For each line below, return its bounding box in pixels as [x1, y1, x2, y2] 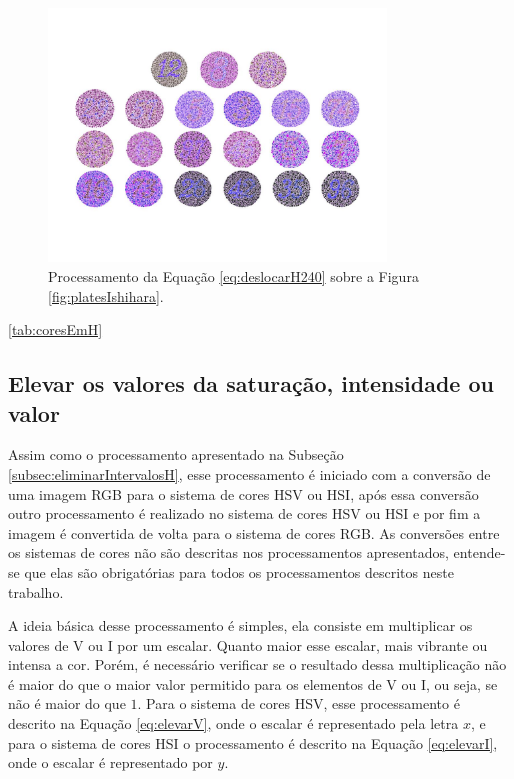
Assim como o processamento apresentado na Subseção [8, 444, 344, 465]
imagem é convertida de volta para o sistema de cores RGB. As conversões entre [8, 522, 500, 543]
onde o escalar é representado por [8, 752, 213, 773]
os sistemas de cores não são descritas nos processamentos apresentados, [8, 542, 449, 563]
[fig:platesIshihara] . [48, 285, 164, 306]
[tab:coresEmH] [8, 319, 103, 340]
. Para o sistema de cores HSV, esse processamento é [137, 693, 460, 714]
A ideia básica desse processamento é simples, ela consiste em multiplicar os [8, 615, 473, 636]
